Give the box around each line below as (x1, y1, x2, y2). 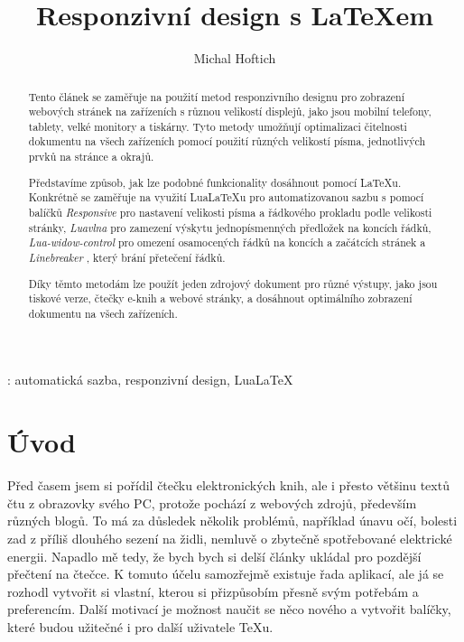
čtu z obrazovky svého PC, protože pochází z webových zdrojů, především (7, 493, 417, 512)
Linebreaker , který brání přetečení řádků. (28, 249, 226, 265)
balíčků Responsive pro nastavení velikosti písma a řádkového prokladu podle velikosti (28, 205, 432, 219)
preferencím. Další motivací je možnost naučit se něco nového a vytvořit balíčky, (7, 600, 451, 619)
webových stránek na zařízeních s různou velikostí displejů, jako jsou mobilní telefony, (28, 104, 432, 119)
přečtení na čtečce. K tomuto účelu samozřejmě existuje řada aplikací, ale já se (7, 564, 444, 583)
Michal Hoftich (193, 49, 276, 68)
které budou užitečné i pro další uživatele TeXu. (7, 617, 274, 636)
